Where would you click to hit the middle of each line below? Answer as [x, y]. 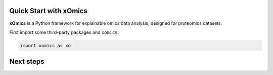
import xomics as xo [45, 46]
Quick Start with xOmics [49, 11]
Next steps [27, 62]
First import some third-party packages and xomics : [64, 32]
